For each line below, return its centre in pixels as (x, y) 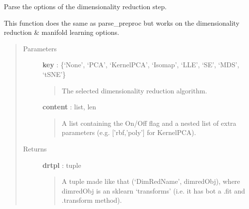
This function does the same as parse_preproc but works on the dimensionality (122, 22)
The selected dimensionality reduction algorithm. (134, 90)
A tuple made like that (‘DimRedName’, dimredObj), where (151, 181)
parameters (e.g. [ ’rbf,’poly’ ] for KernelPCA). (129, 132)
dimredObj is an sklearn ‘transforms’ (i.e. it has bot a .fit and (153, 190)
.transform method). (92, 200)
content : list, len (69, 107)
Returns (35, 148)
